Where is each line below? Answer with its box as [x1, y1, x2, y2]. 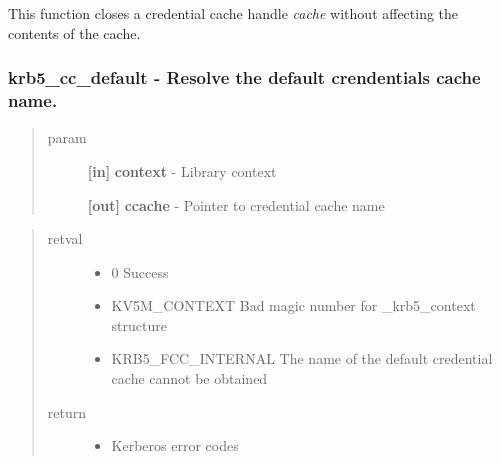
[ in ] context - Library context [87, 160, 277, 181]
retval [47, 228, 83, 249]
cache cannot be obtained [111, 368, 268, 389]
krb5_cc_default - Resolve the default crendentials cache [8, 65, 481, 90]
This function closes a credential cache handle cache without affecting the [8, 3, 459, 23]
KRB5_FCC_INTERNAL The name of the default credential [111, 348, 493, 369]
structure [111, 314, 167, 335]
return [47, 401, 87, 422]
